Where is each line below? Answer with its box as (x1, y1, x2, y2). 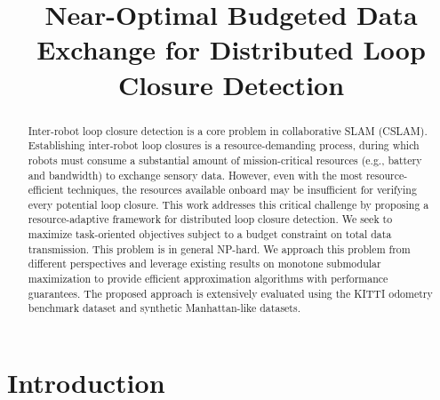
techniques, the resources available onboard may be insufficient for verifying (67, 182, 417, 197)
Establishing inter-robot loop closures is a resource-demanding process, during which (28, 138, 420, 153)
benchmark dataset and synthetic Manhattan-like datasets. (28, 300, 300, 316)
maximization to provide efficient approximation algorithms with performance (28, 271, 388, 286)
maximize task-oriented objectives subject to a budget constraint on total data (28, 227, 392, 242)
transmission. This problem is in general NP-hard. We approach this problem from (28, 241, 411, 256)
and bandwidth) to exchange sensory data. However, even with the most (28, 167, 363, 182)
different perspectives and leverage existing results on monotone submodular (28, 256, 381, 271)
